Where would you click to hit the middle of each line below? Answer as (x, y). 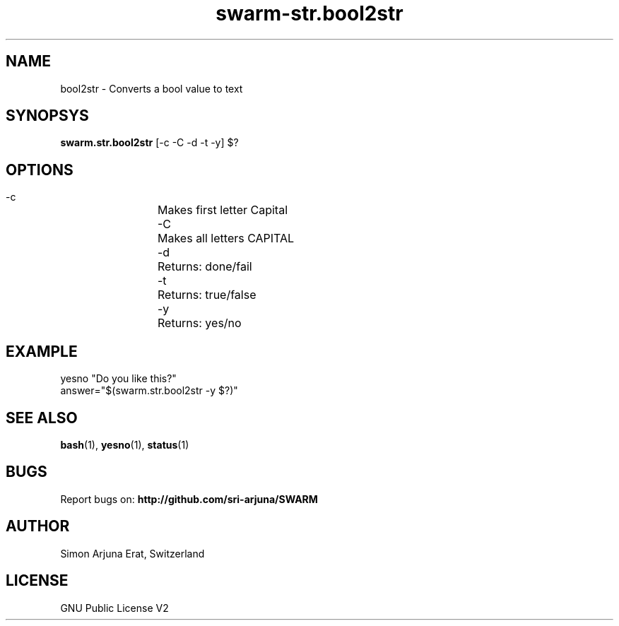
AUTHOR (38, 526)
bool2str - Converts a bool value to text (152, 88)
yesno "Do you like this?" (118, 379)
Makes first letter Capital (223, 210)
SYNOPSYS (47, 116)
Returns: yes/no (200, 323)
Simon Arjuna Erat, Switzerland (132, 553)
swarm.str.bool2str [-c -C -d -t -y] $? (149, 143)
